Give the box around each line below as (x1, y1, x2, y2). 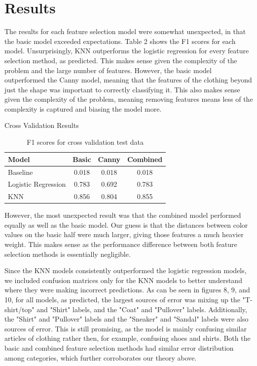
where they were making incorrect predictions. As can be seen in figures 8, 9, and (4, 285, 250, 295)
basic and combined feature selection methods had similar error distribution (4, 343, 234, 353)
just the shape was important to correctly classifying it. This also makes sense (4, 84, 240, 94)
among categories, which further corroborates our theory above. (4, 352, 197, 363)
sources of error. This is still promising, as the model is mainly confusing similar (4, 323, 247, 333)
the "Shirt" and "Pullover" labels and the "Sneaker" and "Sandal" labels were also (4, 314, 249, 324)
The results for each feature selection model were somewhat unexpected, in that (4, 26, 246, 37)
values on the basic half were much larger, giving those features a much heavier (4, 229, 244, 240)
